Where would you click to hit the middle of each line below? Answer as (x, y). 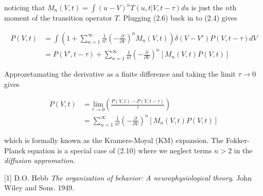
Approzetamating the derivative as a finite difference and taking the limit (120, 74)
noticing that (25, 7)
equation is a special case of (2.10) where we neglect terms (120, 150)
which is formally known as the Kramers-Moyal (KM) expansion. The (114, 140)
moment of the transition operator (58, 17)
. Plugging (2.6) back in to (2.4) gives (178, 17)
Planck (15, 150)
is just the (207, 7)
